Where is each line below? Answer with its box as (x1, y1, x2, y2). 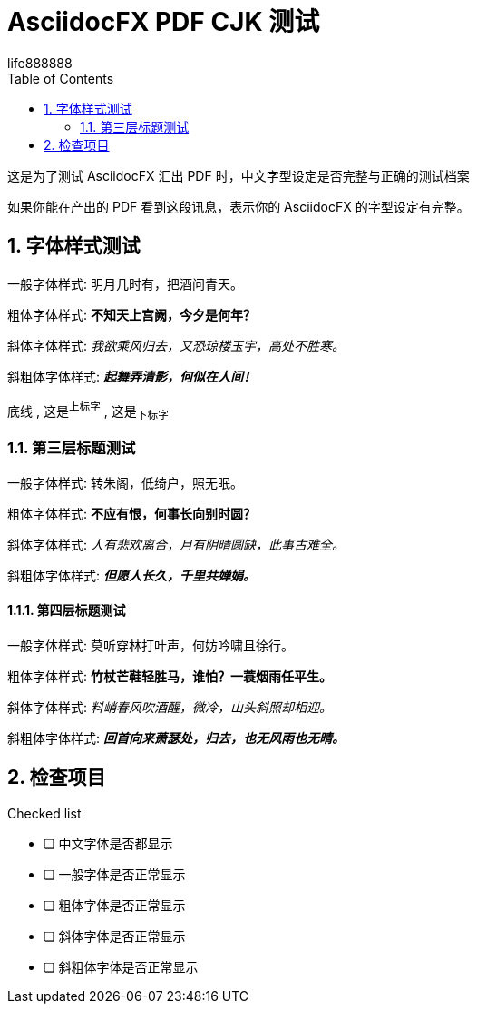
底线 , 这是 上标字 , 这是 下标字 (7, 400, 169, 422)
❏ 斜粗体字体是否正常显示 (44, 958, 199, 975)
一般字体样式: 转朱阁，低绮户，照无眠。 (7, 474, 243, 491)
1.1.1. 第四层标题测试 (7, 602, 126, 619)
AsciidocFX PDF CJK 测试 (7, 6, 320, 37)
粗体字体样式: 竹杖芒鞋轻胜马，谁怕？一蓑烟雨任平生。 (7, 669, 332, 685)
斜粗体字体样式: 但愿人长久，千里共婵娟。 (7, 567, 256, 583)
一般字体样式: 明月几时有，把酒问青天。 (7, 275, 243, 292)
